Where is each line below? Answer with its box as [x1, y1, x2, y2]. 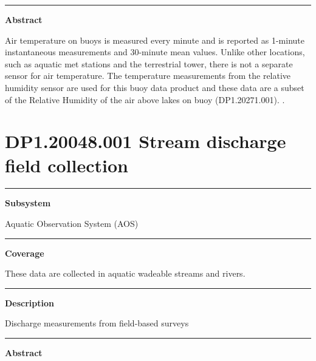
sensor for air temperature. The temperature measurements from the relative [5, 69, 291, 82]
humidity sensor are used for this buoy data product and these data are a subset [5, 81, 304, 93]
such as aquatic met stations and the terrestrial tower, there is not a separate [5, 57, 293, 70]
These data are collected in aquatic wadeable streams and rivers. [5, 267, 246, 280]
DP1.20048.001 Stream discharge [5, 129, 286, 154]
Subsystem [5, 197, 51, 209]
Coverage [5, 246, 44, 259]
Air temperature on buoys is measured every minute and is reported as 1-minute [5, 33, 304, 46]
